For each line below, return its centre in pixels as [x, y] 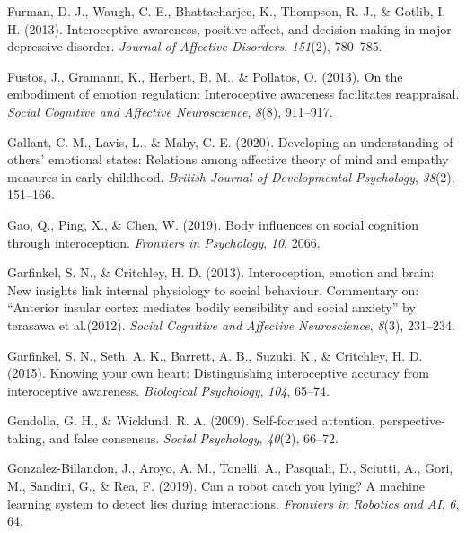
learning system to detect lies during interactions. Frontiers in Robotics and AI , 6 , [233, 503]
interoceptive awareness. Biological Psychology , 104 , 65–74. [168, 390]
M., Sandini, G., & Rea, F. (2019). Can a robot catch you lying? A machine [216, 486]
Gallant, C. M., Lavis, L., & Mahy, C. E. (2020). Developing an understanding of [230, 141]
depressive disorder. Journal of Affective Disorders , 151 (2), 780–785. [195, 46]
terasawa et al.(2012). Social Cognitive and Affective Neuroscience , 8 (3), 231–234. [231, 324]
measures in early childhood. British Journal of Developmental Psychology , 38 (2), [231, 176]
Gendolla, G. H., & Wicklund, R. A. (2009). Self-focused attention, [192, 420]
